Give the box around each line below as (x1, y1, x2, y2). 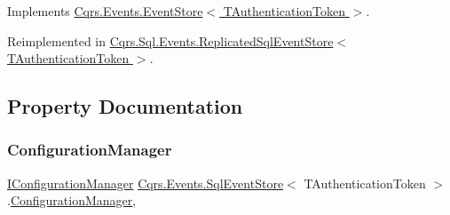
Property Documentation (7, 92, 243, 120)
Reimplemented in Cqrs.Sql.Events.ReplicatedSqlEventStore (7, 31, 334, 50)
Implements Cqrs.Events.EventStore (7, 2, 203, 20)
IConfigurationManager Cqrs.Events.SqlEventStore (7, 173, 284, 192)
